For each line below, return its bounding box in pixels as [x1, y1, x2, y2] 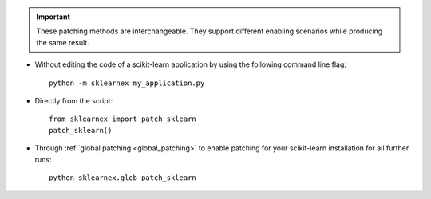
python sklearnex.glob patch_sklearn [49, 173, 197, 182]
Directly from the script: [34, 96, 113, 105]
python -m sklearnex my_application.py [49, 78, 205, 88]
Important [36, 12, 71, 21]
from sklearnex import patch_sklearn [49, 115, 197, 123]
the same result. [36, 37, 89, 47]
